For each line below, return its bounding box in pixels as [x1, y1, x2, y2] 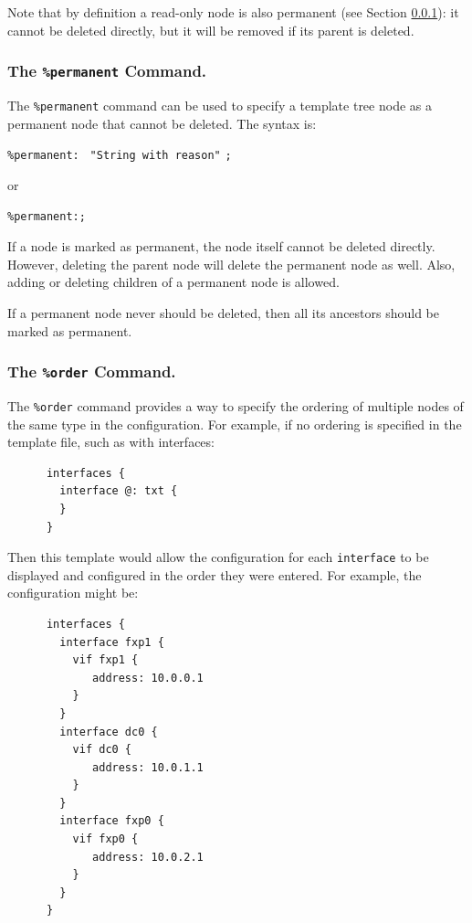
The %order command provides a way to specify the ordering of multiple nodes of [7, 396, 464, 415]
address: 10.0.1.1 [92, 760, 204, 774]
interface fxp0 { [59, 814, 164, 828]
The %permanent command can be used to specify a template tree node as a [7, 95, 432, 114]
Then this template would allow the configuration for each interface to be [7, 547, 429, 567]
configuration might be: [7, 583, 139, 602]
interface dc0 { [59, 725, 158, 738]
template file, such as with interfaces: [7, 432, 215, 451]
